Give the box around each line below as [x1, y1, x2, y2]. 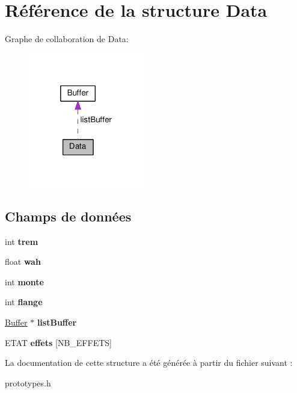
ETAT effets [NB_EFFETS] [5, 336, 112, 348]
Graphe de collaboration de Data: [5, 32, 129, 45]
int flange [5, 296, 43, 308]
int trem [5, 235, 38, 247]
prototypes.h [5, 376, 51, 389]
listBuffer [37, 315, 77, 328]
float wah [5, 255, 41, 268]
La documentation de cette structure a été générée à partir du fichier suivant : [5, 356, 293, 369]
